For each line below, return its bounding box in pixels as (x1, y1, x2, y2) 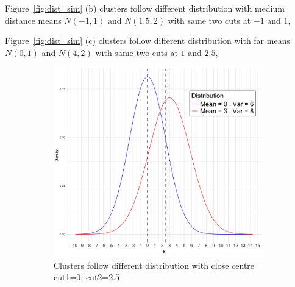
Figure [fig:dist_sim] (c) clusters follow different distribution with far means (5, 34, 290, 47)
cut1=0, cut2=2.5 (54, 271, 120, 283)
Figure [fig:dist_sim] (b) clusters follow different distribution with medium (5, 2, 285, 14)
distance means (5, 13, 62, 26)
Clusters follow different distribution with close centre (54, 258, 255, 271)
